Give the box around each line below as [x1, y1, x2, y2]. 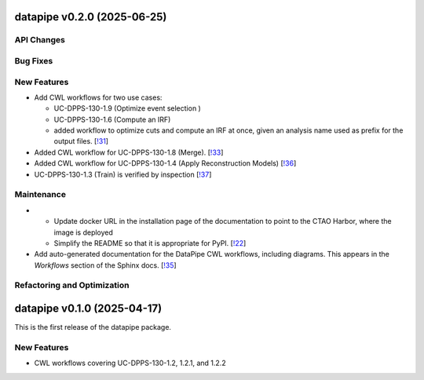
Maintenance [14, 189, 67, 200]
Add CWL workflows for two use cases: [34, 93, 163, 102]
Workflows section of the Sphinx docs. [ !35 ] [34, 260, 177, 270]
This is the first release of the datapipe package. [14, 323, 172, 332]
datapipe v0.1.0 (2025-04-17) [14, 302, 163, 316]
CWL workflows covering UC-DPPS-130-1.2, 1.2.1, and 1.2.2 [34, 358, 227, 368]
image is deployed [53, 228, 114, 237]
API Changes [14, 35, 66, 46]
